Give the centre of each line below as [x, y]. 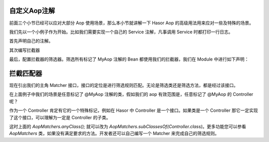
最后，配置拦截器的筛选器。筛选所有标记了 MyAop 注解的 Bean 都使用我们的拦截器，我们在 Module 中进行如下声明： [129, 59]
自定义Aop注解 [32, 11]
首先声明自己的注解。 [31, 41]
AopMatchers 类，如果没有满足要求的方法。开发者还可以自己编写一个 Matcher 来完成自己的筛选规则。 [114, 134]
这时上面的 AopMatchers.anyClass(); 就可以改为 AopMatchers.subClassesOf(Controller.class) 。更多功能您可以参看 [128, 126]
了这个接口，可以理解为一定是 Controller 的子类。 [60, 117]
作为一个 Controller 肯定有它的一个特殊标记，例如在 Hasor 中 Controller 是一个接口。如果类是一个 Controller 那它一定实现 [134, 110]
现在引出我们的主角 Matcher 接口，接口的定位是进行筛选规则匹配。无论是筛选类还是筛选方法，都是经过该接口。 [124, 85]
